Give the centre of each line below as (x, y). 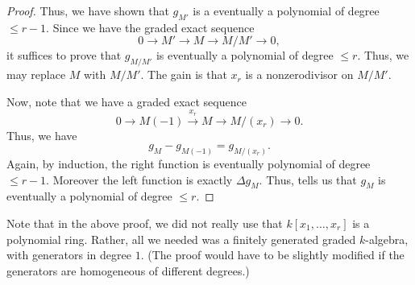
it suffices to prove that (64, 55)
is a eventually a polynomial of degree (286, 10)
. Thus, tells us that (308, 179)
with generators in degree (69, 255)
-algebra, (387, 239)
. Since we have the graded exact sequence (150, 27)
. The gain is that (184, 74)
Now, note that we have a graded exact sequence (127, 101)
